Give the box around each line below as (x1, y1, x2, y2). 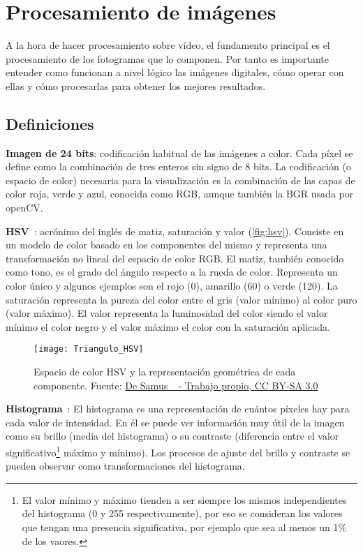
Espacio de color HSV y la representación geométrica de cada (34, 364, 296, 379)
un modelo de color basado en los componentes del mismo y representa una (6, 237, 327, 252)
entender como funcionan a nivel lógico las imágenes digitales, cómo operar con (6, 65, 344, 80)
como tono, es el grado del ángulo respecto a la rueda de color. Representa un (6, 264, 338, 279)
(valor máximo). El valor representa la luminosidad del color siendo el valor (6, 306, 328, 320)
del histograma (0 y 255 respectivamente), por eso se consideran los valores (22, 506, 343, 521)
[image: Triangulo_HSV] (34, 344, 144, 355)
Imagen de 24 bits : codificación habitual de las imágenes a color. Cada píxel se (6, 145, 353, 160)
